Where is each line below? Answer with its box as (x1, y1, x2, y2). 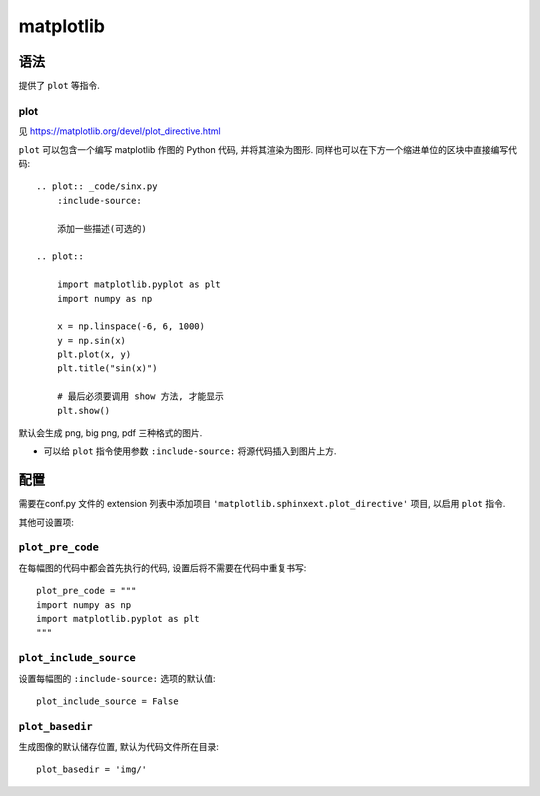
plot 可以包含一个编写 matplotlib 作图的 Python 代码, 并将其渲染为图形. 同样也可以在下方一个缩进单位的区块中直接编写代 (18, 143, 517, 155)
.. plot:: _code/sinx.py (36, 181, 158, 192)
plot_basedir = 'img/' (36, 764, 148, 775)
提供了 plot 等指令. (18, 80, 100, 92)
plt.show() (56, 405, 111, 416)
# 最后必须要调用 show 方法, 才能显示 (56, 391, 225, 402)
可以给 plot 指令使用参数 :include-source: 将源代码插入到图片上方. (43, 445, 337, 457)
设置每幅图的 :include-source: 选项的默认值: (18, 672, 216, 684)
